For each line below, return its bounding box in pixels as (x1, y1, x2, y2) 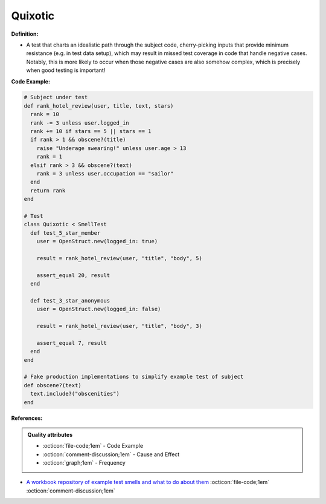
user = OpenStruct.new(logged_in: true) (36, 238, 158, 245)
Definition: (11, 30, 39, 38)
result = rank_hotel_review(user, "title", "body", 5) (36, 255, 202, 261)
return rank (30, 187, 66, 194)
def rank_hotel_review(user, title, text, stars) (24, 102, 174, 109)
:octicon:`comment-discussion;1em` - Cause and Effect (42, 451, 180, 458)
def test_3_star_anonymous (30, 297, 110, 304)
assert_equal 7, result (36, 339, 107, 346)
